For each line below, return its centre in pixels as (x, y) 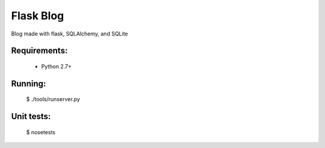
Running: (29, 83)
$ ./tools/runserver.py (53, 99)
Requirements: (39, 51)
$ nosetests (41, 132)
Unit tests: (31, 116)
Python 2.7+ (57, 66)
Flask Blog (38, 16)
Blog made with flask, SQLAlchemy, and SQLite (70, 34)
